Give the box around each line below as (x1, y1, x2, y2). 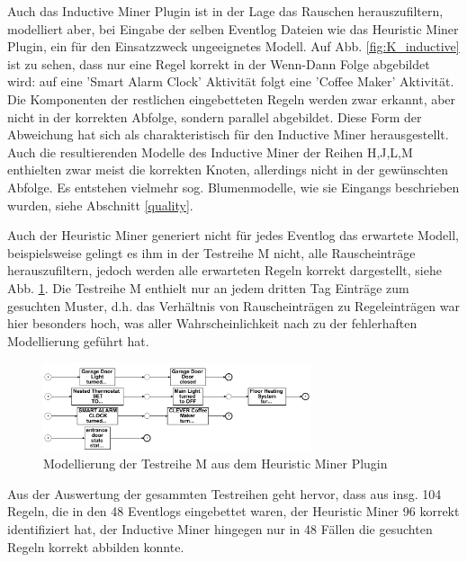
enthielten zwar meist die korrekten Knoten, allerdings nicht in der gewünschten (7, 160, 449, 179)
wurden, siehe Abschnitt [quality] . (7, 195, 193, 214)
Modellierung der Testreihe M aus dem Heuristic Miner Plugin (43, 454, 388, 473)
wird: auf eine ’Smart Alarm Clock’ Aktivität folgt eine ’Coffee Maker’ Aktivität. (7, 72, 454, 91)
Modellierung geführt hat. (7, 331, 149, 350)
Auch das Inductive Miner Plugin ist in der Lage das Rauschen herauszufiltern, (7, 2, 444, 20)
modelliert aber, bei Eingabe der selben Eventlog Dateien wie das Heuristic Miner (7, 19, 459, 38)
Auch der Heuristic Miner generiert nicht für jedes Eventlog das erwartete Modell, (7, 226, 460, 245)
